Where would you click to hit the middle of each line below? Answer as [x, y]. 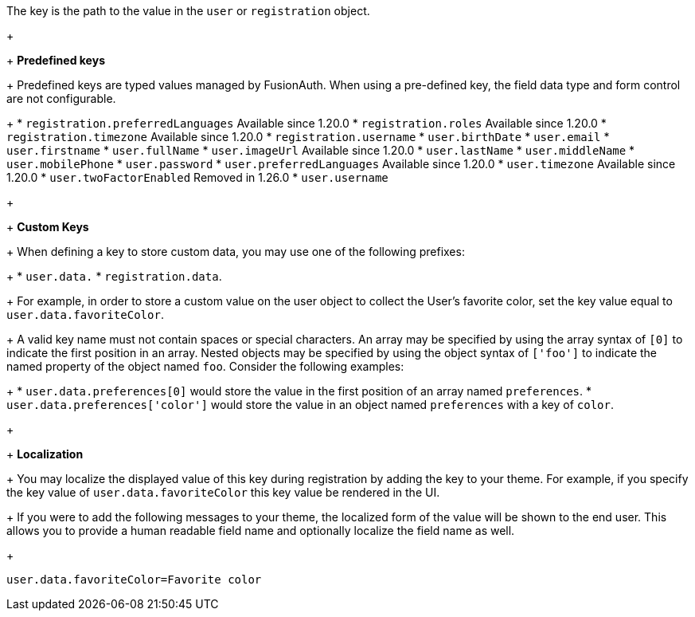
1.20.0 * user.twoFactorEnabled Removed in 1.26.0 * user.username [197, 177]
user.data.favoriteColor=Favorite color [134, 580]
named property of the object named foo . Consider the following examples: [205, 366]
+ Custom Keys [48, 227]
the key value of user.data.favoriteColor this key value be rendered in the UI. [223, 492]
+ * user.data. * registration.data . [114, 276]
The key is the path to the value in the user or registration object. [188, 11]
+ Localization [45, 454]
